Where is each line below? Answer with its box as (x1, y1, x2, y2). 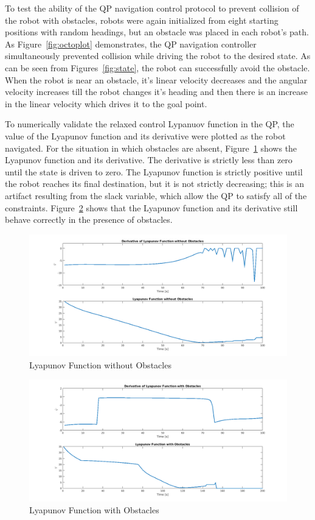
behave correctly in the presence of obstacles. (5, 213, 173, 226)
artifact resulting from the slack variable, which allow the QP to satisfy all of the (5, 189, 307, 202)
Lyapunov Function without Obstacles (29, 358, 171, 371)
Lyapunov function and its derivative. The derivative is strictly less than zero (5, 153, 292, 166)
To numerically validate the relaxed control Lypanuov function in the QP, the (5, 118, 294, 130)
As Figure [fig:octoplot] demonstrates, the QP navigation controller (5, 37, 257, 50)
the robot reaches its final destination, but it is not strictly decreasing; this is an (5, 177, 304, 190)
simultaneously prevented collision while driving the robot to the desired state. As (5, 49, 311, 62)
